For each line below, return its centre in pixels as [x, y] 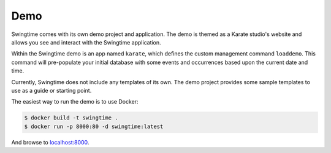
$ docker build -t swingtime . [71, 118]
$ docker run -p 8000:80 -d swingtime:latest [94, 126]
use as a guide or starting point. [51, 90]
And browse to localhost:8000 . [50, 142]
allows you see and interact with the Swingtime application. [86, 42]
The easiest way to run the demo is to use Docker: [75, 102]
